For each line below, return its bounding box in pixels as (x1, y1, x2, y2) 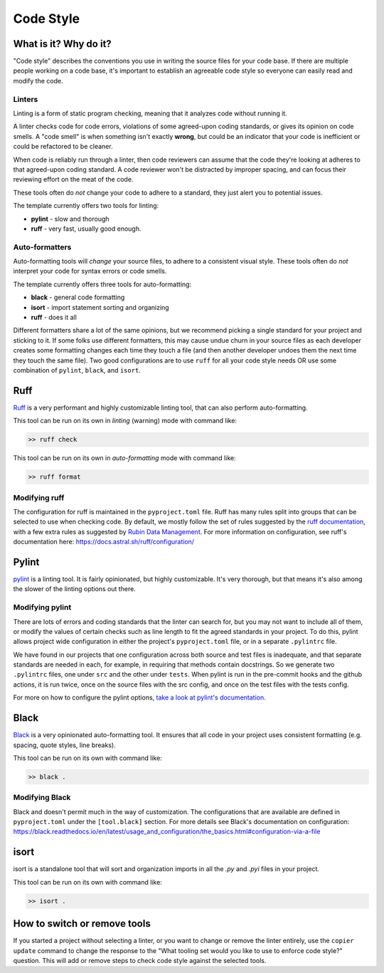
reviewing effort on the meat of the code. (13, 175, 134, 184)
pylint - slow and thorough (31, 214, 110, 223)
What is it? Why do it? (13, 38, 112, 50)
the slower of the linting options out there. (13, 585, 137, 593)
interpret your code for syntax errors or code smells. (13, 267, 167, 276)
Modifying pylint (13, 603, 72, 613)
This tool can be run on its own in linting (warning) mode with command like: (13, 417, 238, 425)
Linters (13, 94, 38, 104)
